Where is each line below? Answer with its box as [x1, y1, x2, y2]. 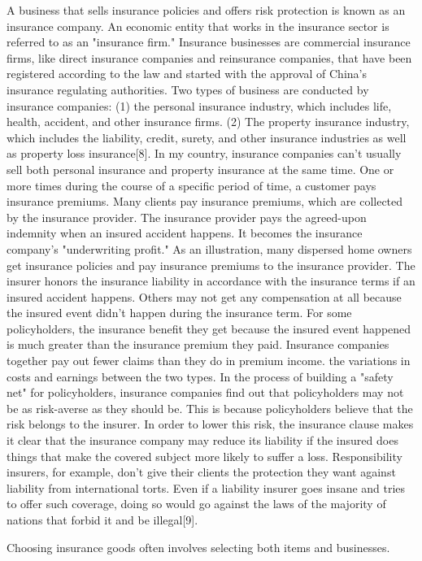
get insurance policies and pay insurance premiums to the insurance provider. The [7, 256, 415, 273]
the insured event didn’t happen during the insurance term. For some [7, 304, 352, 321]
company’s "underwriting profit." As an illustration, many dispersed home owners [7, 240, 412, 257]
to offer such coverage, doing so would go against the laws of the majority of [7, 495, 386, 512]
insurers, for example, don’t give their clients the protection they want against [7, 463, 396, 481]
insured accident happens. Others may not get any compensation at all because [7, 288, 402, 305]
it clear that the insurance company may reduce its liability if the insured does [7, 432, 398, 449]
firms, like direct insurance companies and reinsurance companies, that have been [7, 49, 412, 66]
